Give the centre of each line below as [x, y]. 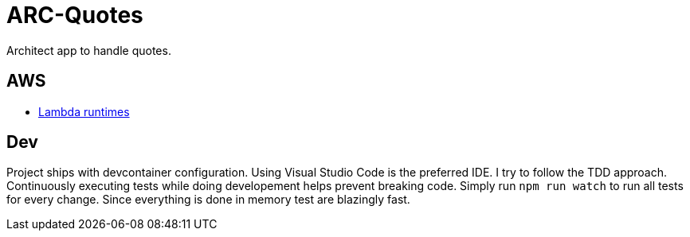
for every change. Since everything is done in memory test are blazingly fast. [208, 200]
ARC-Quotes [75, 15]
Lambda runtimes [84, 111]
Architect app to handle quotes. [89, 50]
